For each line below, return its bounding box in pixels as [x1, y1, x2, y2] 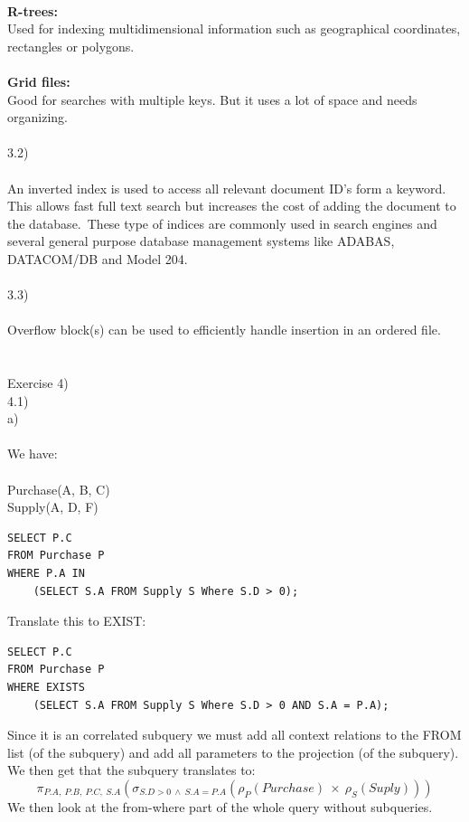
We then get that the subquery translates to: [7, 761, 256, 779]
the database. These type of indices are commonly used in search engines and [7, 213, 437, 232]
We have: [7, 444, 58, 463]
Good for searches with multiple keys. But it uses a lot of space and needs [7, 90, 417, 109]
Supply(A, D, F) [7, 497, 98, 516]
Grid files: [7, 71, 70, 90]
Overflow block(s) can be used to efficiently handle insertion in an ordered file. [7, 320, 441, 339]
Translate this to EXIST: [7, 611, 146, 630]
